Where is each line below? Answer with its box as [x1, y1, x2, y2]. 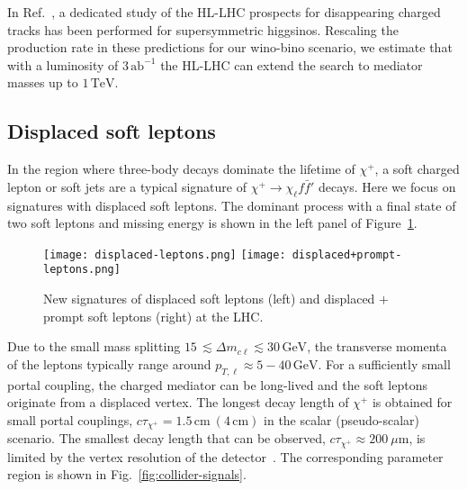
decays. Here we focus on [318, 177, 456, 195]
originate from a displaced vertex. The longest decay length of [7, 393, 349, 412]
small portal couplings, [7, 410, 133, 429]
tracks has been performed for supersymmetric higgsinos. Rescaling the [7, 20, 399, 39]
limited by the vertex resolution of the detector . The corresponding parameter [7, 447, 444, 466]
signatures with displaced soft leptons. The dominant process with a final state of [7, 195, 456, 214]
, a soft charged [374, 159, 460, 178]
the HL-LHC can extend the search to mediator [160, 55, 423, 74]
